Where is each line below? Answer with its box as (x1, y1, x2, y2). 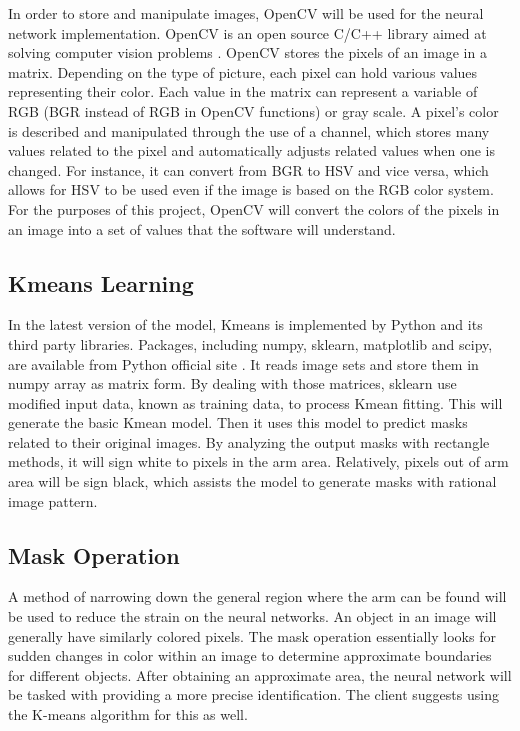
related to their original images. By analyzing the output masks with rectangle (8, 431, 490, 452)
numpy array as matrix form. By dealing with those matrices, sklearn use (8, 373, 457, 394)
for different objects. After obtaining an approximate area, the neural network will (8, 664, 512, 685)
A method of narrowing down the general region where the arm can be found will (8, 586, 507, 607)
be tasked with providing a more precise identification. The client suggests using (8, 684, 499, 705)
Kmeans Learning (8, 267, 194, 298)
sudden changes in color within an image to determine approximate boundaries (8, 645, 492, 666)
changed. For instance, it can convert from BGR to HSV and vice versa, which (8, 159, 489, 180)
